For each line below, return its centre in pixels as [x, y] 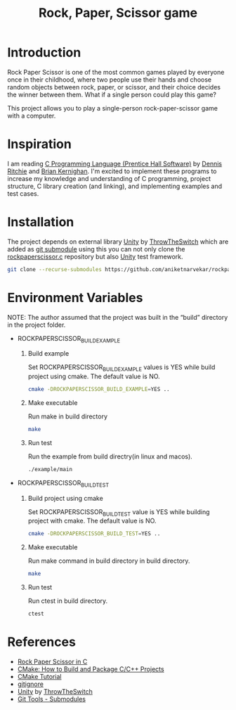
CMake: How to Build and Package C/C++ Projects [91, 669]
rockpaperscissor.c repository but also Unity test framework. [95, 256]
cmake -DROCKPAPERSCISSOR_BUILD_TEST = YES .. [94, 534]
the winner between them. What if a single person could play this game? [112, 94]
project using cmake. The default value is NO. [94, 376]
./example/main [50, 469]
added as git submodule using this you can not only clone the [96, 249]
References [41, 642]
